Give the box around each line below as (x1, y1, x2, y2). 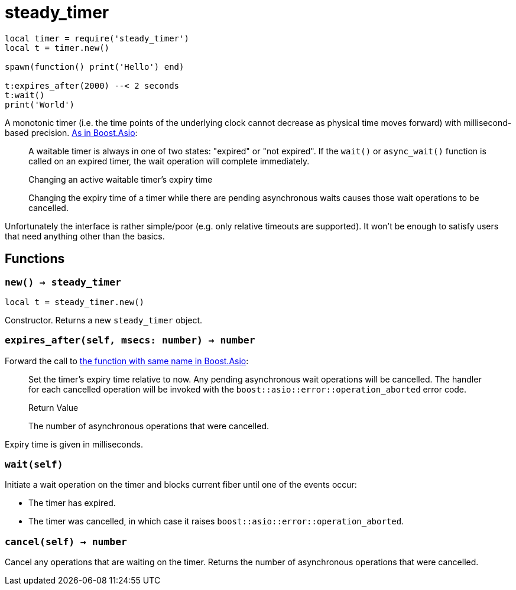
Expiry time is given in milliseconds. (5, 439, 143, 449)
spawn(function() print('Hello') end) (5, 61, 184, 72)
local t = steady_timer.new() (5, 297, 145, 307)
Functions (5, 251, 65, 267)
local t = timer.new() (5, 43, 110, 53)
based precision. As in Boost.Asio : (5, 127, 138, 138)
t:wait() (5, 90, 45, 100)
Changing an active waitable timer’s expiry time (28, 174, 213, 184)
